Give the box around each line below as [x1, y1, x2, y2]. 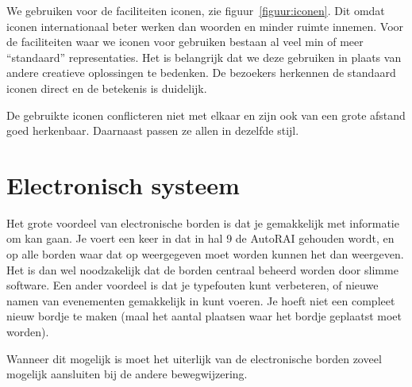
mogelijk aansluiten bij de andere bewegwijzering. [6, 366, 248, 382]
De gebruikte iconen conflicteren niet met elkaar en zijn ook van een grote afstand [6, 106, 406, 123]
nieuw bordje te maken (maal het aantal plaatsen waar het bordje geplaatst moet [6, 308, 402, 324]
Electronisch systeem [6, 168, 240, 201]
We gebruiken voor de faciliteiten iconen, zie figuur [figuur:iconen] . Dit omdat [6, 2, 385, 18]
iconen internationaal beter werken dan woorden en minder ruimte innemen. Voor [6, 17, 404, 34]
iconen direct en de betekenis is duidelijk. [6, 79, 207, 96]
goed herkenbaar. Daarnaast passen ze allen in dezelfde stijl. [6, 122, 299, 139]
